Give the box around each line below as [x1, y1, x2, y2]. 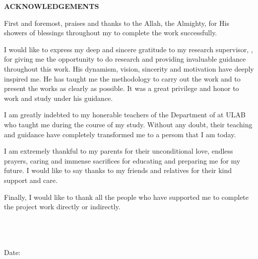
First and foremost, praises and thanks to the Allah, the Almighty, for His [4, 17, 229, 28]
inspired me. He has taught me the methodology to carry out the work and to [4, 73, 241, 84]
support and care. [4, 174, 58, 185]
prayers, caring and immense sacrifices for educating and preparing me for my [4, 155, 241, 166]
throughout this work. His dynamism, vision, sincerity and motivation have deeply [4, 63, 254, 74]
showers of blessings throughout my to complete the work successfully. [4, 27, 217, 38]
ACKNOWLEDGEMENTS [4, 1, 99, 11]
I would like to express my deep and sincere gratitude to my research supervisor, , [4, 44, 253, 54]
